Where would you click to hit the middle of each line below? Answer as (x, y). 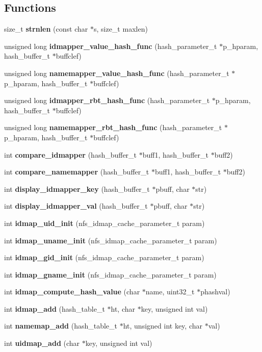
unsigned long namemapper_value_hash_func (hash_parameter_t (117, 73)
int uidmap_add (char (42, 343)
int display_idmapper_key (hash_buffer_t (77, 188)
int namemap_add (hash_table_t (61, 326)
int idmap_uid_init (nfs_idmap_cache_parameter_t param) (104, 223)
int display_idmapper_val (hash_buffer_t (76, 206)
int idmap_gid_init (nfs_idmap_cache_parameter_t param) (104, 257)
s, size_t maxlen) (121, 29)
